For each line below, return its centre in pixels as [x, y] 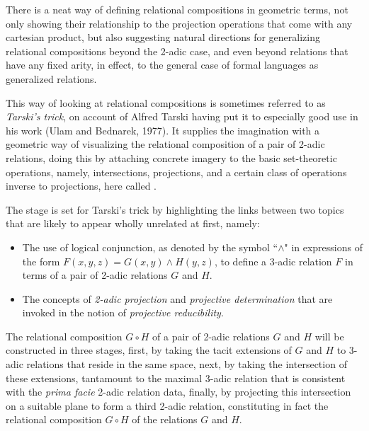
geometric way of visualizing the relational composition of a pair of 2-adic [165, 144]
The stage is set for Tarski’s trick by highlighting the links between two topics [175, 209]
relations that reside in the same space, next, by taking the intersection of [187, 364]
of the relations [165, 419]
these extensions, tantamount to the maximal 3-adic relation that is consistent [176, 378]
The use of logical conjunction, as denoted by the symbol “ [150, 247]
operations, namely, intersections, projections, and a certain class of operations [176, 172]
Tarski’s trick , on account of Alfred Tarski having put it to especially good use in [182, 116]
